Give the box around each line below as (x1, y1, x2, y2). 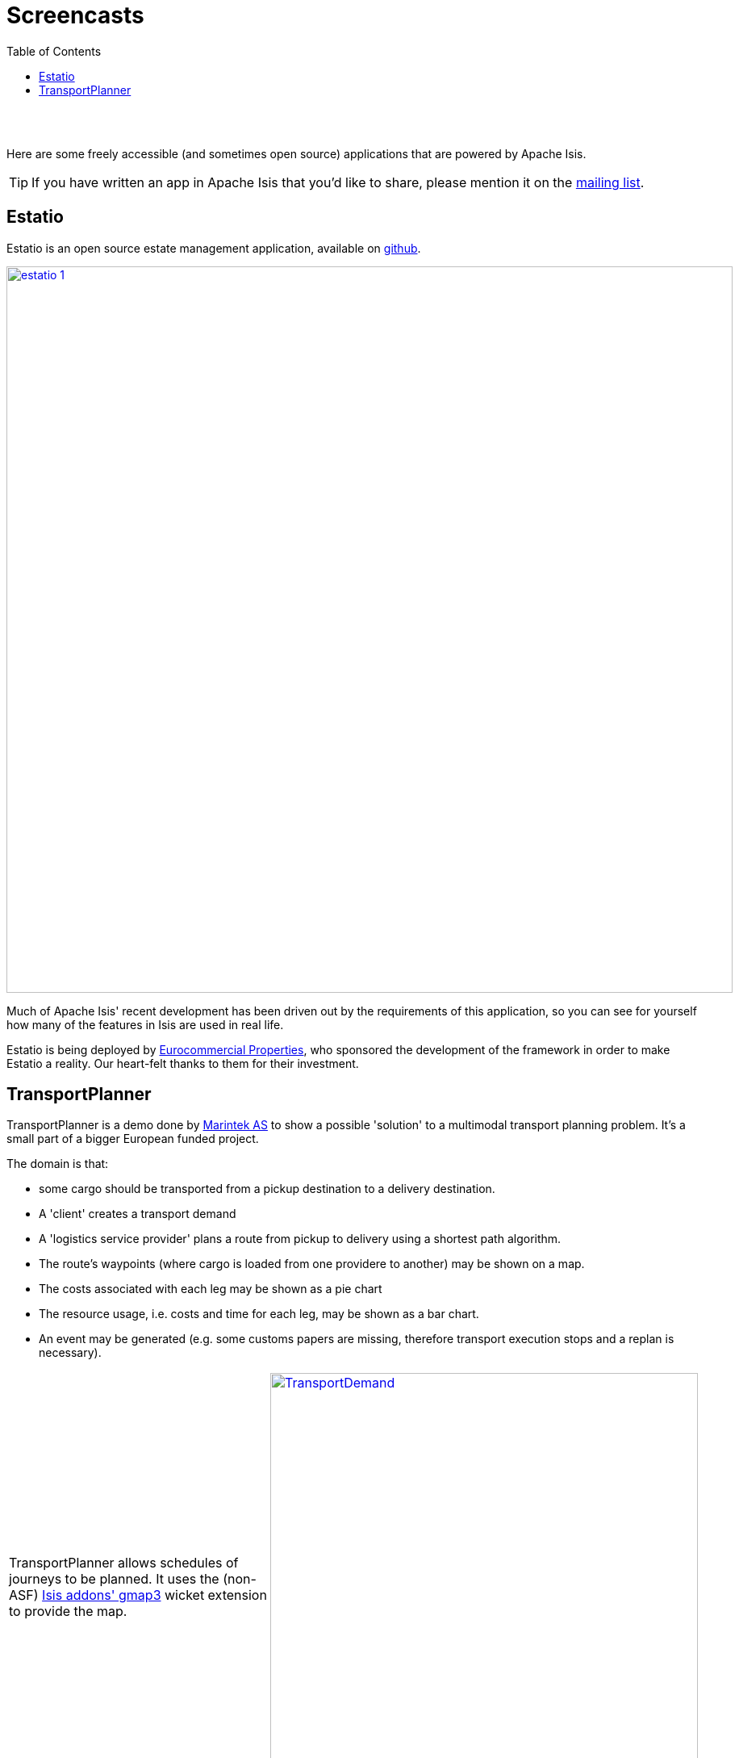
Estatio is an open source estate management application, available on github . (6, 241, 421, 255)
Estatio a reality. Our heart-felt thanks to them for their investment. (6, 1056, 359, 1070)
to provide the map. (9, 1603, 127, 1620)
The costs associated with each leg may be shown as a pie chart (39, 1282, 382, 1296)
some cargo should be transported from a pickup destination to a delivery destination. (39, 1182, 495, 1196)
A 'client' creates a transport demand (39, 1207, 236, 1221)
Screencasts (6, 2, 144, 29)
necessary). (39, 1346, 102, 1360)
